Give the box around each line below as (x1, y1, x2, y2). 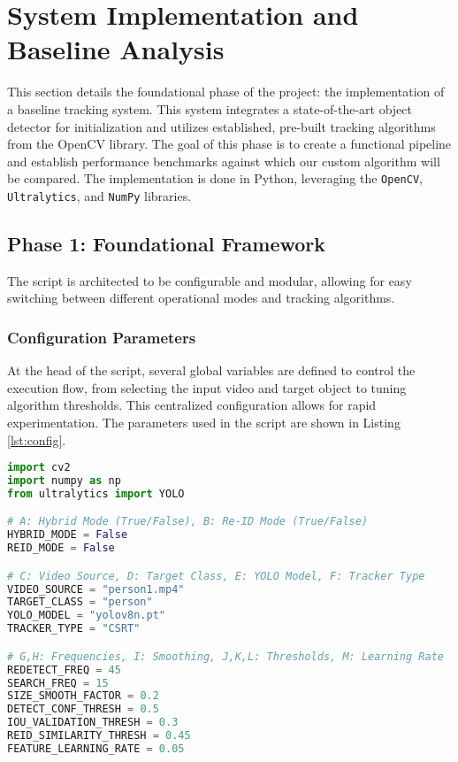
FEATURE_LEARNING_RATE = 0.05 (7, 742, 185, 755)
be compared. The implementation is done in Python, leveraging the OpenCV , (7, 169, 423, 188)
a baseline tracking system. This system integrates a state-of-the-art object (7, 99, 412, 118)
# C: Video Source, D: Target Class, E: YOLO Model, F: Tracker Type (7, 569, 425, 582)
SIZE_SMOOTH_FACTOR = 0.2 (7, 689, 159, 703)
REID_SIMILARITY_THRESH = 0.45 (7, 729, 191, 743)
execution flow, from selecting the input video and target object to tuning (7, 378, 407, 396)
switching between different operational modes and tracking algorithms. (7, 289, 395, 307)
